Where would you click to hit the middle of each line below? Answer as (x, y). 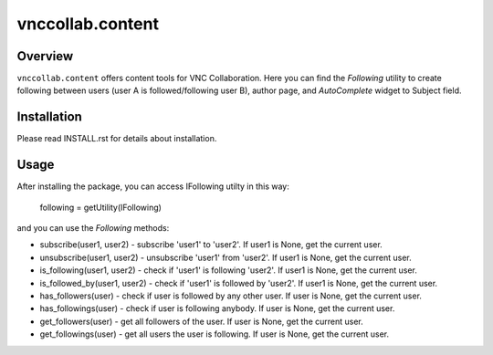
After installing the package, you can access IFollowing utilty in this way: (153, 186)
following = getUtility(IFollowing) (100, 207)
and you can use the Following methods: (93, 228)
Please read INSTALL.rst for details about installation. (117, 139)
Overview (45, 56)
